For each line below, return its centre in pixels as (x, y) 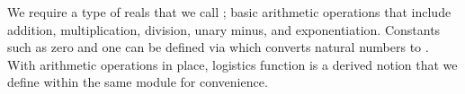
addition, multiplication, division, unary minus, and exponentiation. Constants (224, 29)
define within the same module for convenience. (138, 82)
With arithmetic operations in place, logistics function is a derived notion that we (232, 64)
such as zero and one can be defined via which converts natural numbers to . (218, 47)
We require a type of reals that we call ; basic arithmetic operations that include (229, 12)
